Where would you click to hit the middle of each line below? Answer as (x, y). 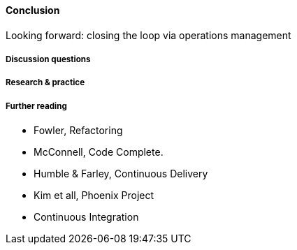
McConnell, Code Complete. (99, 152)
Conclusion (33, 10)
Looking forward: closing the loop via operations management (148, 35)
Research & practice (45, 83)
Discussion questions (48, 59)
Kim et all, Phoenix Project (94, 196)
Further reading (36, 106)
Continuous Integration (86, 217)
